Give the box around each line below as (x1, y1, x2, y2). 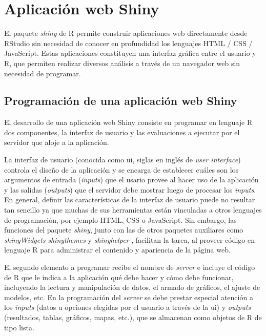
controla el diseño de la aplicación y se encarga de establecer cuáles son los (4, 164, 239, 175)
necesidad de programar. (4, 68, 81, 78)
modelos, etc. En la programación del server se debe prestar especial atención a (4, 291, 253, 302)
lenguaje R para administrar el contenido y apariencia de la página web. (4, 244, 231, 255)
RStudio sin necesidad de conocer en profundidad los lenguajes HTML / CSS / (4, 37, 253, 48)
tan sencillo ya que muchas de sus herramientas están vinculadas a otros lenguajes (4, 204, 262, 215)
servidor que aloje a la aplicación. (4, 137, 109, 148)
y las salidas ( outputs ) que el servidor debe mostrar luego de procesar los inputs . (4, 184, 256, 195)
